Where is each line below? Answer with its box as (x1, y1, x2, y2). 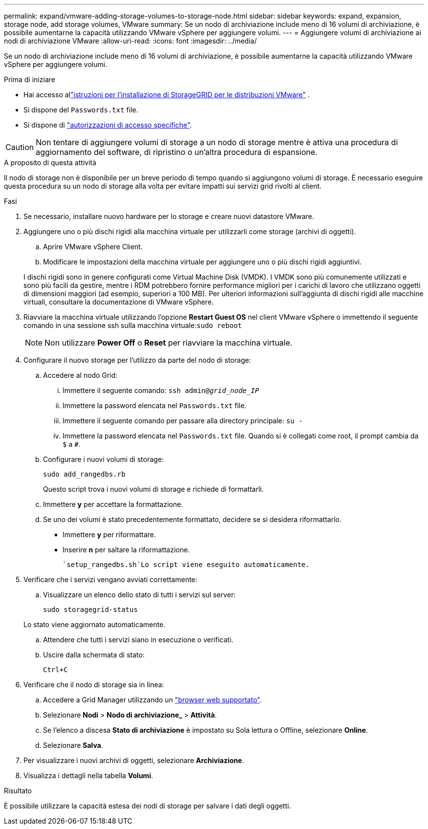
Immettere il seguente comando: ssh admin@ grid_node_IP (63, 386, 259, 394)
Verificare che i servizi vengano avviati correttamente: (23, 575, 197, 584)
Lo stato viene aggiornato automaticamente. (23, 620, 166, 629)
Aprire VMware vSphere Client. (43, 242, 143, 251)
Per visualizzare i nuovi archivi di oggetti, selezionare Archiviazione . (23, 756, 244, 764)
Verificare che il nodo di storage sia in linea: (23, 680, 164, 689)
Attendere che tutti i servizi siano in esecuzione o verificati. (43, 635, 234, 644)
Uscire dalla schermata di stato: (43, 651, 145, 659)
